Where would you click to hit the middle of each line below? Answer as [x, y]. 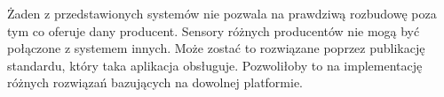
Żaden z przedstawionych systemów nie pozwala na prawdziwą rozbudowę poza [222, 13]
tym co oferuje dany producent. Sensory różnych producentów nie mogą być [214, 30]
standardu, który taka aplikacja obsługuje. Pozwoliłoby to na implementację [215, 65]
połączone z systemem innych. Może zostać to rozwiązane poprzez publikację [216, 48]
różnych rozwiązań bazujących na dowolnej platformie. [155, 82]
